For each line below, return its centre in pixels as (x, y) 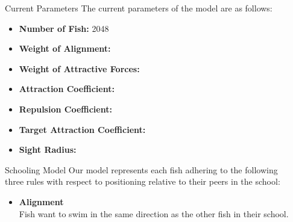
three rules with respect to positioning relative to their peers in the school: (143, 181)
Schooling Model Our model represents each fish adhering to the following (141, 169)
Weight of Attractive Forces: (79, 68)
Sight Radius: (48, 150)
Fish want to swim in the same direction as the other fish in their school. (154, 213)
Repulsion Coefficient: (65, 109)
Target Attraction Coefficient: (82, 129)
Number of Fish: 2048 (64, 28)
